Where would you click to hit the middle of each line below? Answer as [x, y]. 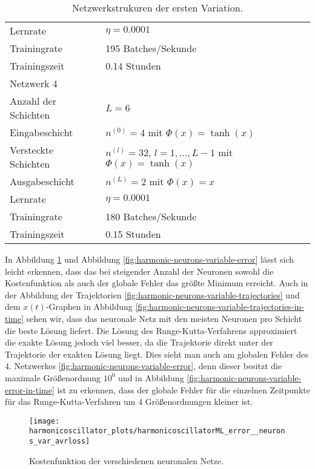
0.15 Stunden [133, 234]
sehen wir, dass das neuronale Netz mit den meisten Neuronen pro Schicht [164, 318]
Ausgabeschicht [42, 181]
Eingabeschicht [41, 132]
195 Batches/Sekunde [151, 48]
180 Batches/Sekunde [151, 216]
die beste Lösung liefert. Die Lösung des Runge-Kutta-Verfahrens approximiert [151, 330]
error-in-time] [30, 389]
